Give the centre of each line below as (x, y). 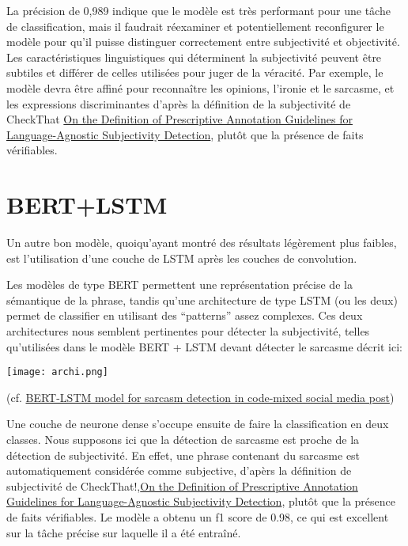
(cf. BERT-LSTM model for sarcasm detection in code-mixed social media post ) (200, 397)
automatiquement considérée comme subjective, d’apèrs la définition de (179, 470)
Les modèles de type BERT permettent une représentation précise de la (179, 284)
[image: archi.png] (57, 372)
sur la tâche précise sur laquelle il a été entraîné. (124, 532)
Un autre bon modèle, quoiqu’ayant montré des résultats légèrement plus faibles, (202, 243)
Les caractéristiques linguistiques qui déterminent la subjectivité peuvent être (194, 57)
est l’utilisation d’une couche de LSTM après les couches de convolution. (182, 258)
